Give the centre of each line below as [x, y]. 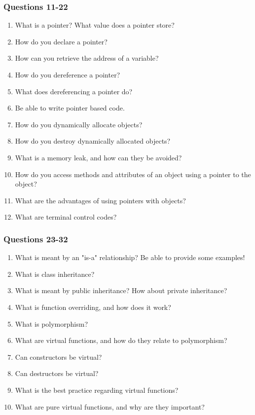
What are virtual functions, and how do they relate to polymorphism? [121, 340]
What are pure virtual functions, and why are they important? [110, 406]
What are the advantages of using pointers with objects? [100, 200]
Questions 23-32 [36, 239]
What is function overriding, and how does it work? [93, 307]
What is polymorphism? [52, 323]
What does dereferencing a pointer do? [74, 91]
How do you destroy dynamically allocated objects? [93, 141]
